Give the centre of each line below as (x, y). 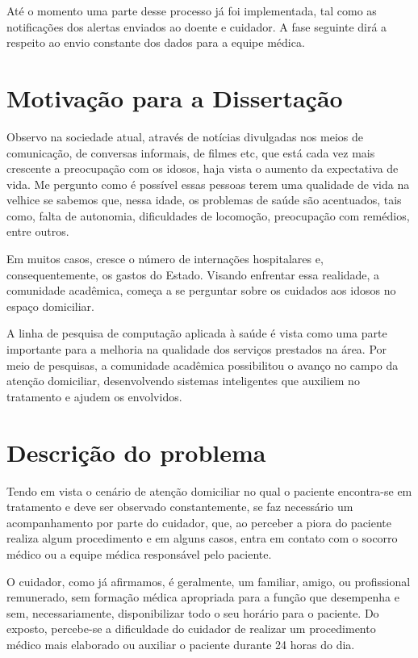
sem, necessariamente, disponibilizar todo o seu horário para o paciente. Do (193, 612)
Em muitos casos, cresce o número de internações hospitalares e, (165, 259)
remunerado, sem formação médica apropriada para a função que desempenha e (203, 597)
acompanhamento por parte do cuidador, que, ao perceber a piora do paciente (199, 522)
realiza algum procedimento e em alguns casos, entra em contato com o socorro (202, 538)
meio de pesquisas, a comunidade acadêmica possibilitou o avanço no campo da (203, 365)
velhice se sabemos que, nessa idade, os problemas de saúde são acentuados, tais (204, 200)
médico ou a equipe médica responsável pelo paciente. (139, 553)
